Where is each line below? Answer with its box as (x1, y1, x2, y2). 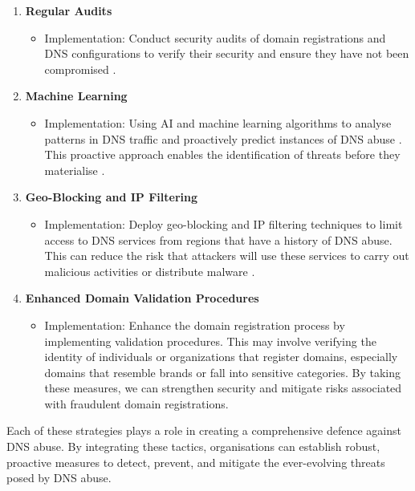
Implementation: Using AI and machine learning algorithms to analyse (44, 114, 392, 131)
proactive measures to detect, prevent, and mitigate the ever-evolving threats (6, 453, 385, 470)
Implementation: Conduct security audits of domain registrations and (44, 29, 386, 46)
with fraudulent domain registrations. (44, 395, 229, 412)
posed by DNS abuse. (6, 469, 112, 486)
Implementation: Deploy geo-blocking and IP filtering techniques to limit (44, 215, 403, 232)
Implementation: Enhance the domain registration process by (44, 316, 345, 333)
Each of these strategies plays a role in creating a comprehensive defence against (6, 422, 401, 439)
